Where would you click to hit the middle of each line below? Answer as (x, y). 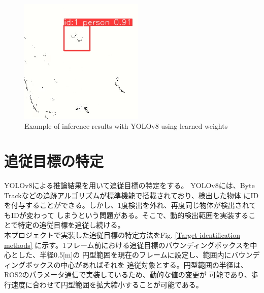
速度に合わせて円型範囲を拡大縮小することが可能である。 (107, 285)
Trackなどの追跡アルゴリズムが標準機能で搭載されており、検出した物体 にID (131, 195)
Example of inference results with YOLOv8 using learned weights (126, 126)
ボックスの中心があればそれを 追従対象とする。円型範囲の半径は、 (136, 264)
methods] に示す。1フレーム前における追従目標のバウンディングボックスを (127, 245)
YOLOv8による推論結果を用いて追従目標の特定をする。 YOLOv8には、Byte (129, 185)
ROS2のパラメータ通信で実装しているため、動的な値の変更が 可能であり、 (128, 274)
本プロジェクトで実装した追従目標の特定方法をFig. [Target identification (122, 235)
